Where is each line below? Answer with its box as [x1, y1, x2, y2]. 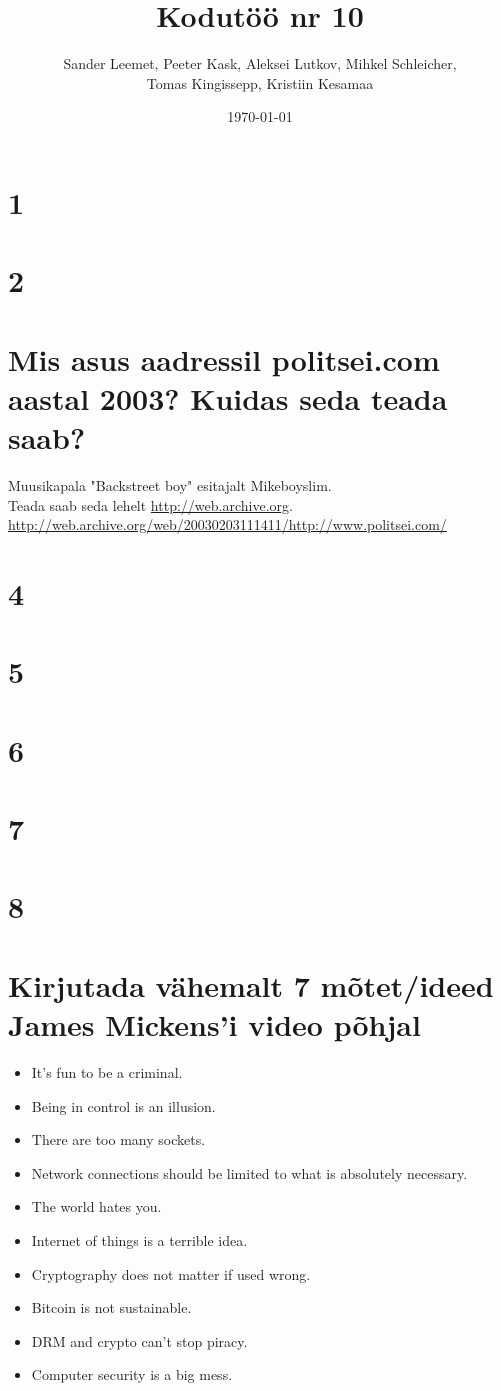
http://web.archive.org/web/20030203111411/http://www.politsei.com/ [8, 514, 447, 535]
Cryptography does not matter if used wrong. [31, 1263, 311, 1284]
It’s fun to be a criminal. [31, 1061, 183, 1082]
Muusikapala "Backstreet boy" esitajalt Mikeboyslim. [8, 474, 332, 495]
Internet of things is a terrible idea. [31, 1229, 248, 1250]
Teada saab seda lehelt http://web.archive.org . [8, 494, 293, 515]
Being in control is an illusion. [31, 1095, 216, 1116]
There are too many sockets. [31, 1129, 206, 1150]
